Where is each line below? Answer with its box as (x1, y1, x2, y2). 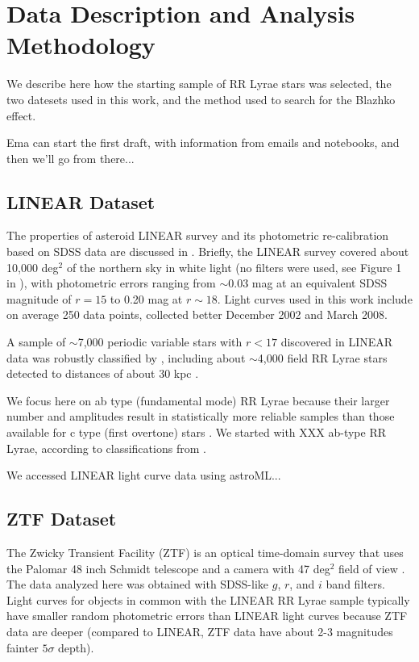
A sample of (6, 333, 66, 350)
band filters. (326, 576, 385, 593)
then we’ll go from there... (6, 149, 135, 166)
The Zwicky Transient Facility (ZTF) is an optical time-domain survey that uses (6, 544, 404, 560)
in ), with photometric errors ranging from (6, 274, 216, 291)
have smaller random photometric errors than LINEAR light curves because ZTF (6, 607, 408, 624)
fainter (6, 639, 39, 656)
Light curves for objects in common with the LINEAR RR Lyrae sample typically (6, 591, 410, 608)
